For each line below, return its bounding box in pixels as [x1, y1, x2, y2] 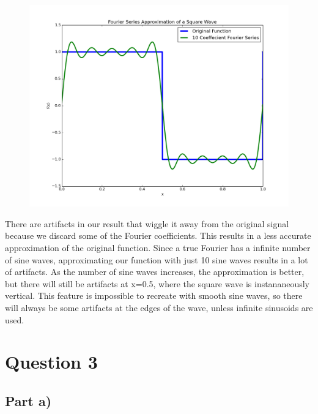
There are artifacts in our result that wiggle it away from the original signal [5, 217, 289, 230]
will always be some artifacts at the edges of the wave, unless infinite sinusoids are [5, 301, 313, 314]
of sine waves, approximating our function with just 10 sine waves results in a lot [5, 253, 308, 266]
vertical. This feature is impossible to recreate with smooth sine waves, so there [5, 289, 303, 302]
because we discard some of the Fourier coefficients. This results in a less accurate [5, 229, 311, 242]
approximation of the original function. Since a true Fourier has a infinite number [5, 241, 311, 254]
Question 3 [5, 349, 98, 374]
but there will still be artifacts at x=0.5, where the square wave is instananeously [5, 277, 309, 290]
